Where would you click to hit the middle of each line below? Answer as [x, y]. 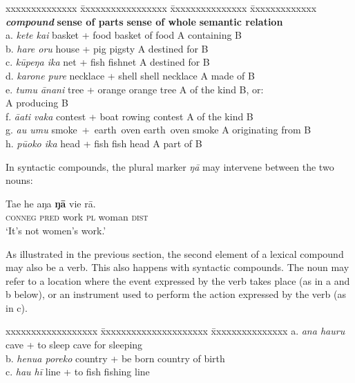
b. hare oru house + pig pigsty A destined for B [107, 48]
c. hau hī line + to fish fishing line [78, 372]
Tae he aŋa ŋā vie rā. [51, 203]
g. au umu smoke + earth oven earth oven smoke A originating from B [159, 130]
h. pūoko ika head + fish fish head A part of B [104, 143]
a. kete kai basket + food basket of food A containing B [124, 35]
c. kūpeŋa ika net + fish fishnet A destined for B [108, 62]
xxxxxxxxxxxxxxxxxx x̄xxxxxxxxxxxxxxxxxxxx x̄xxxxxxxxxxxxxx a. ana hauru [175, 331]
